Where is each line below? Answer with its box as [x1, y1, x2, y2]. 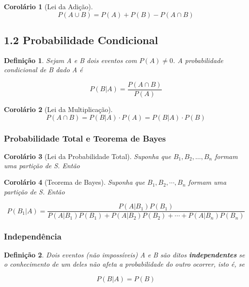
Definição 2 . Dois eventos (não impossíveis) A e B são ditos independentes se [4, 249, 245, 259]
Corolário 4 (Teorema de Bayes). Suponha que [4, 177, 145, 187]
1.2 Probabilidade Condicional [4, 32, 158, 47]
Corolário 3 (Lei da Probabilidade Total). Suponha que [4, 151, 171, 161]
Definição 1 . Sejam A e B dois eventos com [4, 55, 137, 65]
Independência [4, 230, 62, 242]
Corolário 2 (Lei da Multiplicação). [4, 104, 113, 114]
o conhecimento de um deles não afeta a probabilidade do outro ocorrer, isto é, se [4, 259, 245, 269]
